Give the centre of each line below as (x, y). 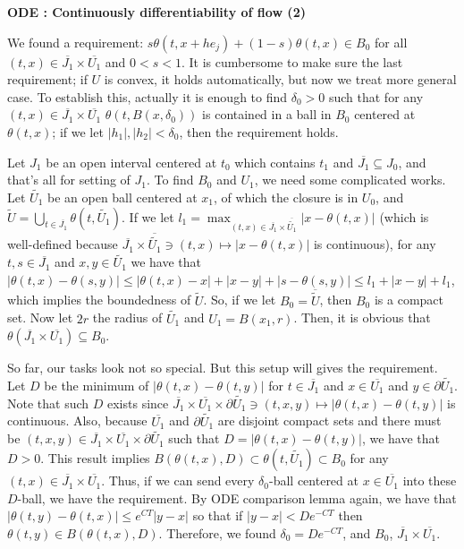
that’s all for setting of (69, 180)
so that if (218, 515)
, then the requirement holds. (259, 131)
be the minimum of (97, 386)
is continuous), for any (375, 244)
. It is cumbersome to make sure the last (292, 61)
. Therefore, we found (217, 532)
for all (391, 42)
